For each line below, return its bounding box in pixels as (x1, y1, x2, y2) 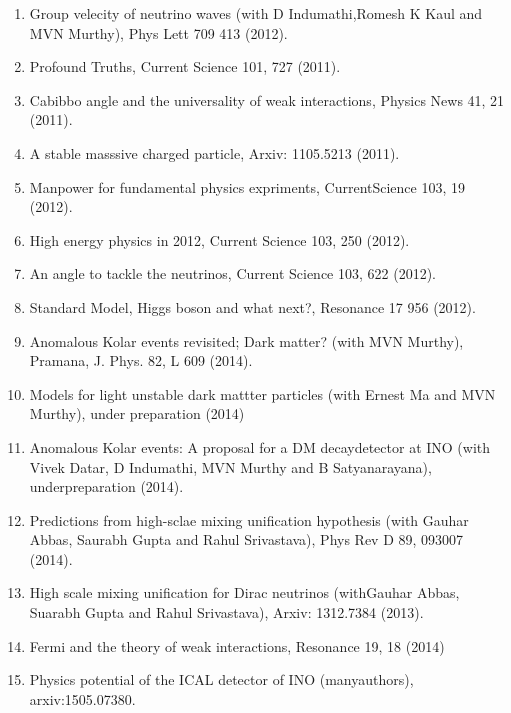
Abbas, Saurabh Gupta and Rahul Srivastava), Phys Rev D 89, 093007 (29, 529, 464, 550)
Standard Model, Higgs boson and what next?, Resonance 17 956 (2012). (29, 296, 476, 317)
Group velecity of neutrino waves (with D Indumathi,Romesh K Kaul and (29, 3, 483, 23)
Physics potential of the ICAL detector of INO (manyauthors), (29, 669, 414, 690)
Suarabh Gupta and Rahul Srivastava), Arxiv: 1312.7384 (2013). (29, 602, 424, 623)
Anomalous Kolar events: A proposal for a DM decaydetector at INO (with (29, 436, 491, 457)
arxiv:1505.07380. (29, 688, 136, 709)
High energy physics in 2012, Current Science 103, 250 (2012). (29, 229, 410, 250)
